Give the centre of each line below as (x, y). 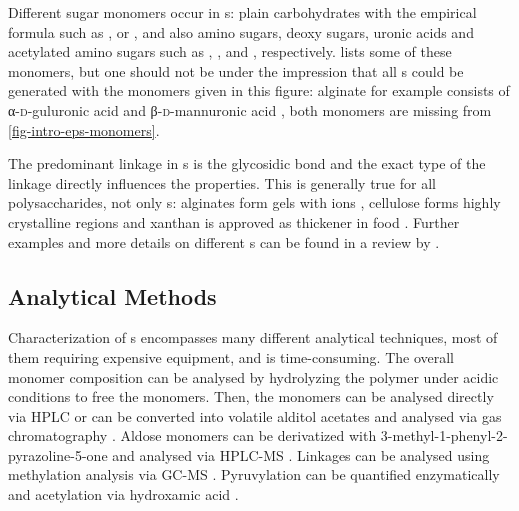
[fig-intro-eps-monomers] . (84, 129)
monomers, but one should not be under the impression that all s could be (236, 70)
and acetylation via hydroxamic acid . (123, 494)
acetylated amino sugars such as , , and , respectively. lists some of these (230, 51)
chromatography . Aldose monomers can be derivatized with (192, 435)
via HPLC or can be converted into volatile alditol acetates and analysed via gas (255, 415)
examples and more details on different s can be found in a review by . (224, 241)
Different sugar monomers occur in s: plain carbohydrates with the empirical (242, 12)
